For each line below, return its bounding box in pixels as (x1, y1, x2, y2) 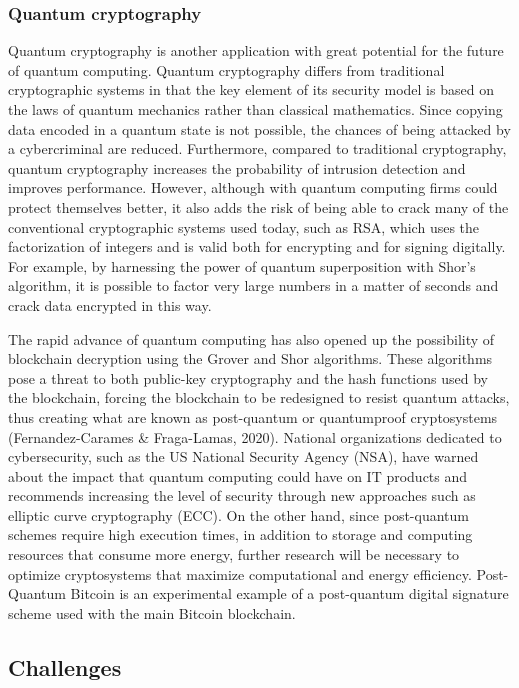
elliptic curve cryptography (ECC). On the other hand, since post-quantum (8, 504, 469, 525)
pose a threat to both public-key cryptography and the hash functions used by (8, 367, 488, 388)
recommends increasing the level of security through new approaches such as (8, 485, 476, 506)
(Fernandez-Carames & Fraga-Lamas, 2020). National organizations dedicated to (8, 426, 502, 447)
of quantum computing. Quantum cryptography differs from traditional (8, 59, 445, 80)
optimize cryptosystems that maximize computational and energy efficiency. (8, 563, 472, 584)
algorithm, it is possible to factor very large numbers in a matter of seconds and (8, 275, 499, 296)
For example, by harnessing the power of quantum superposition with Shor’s (8, 255, 476, 276)
